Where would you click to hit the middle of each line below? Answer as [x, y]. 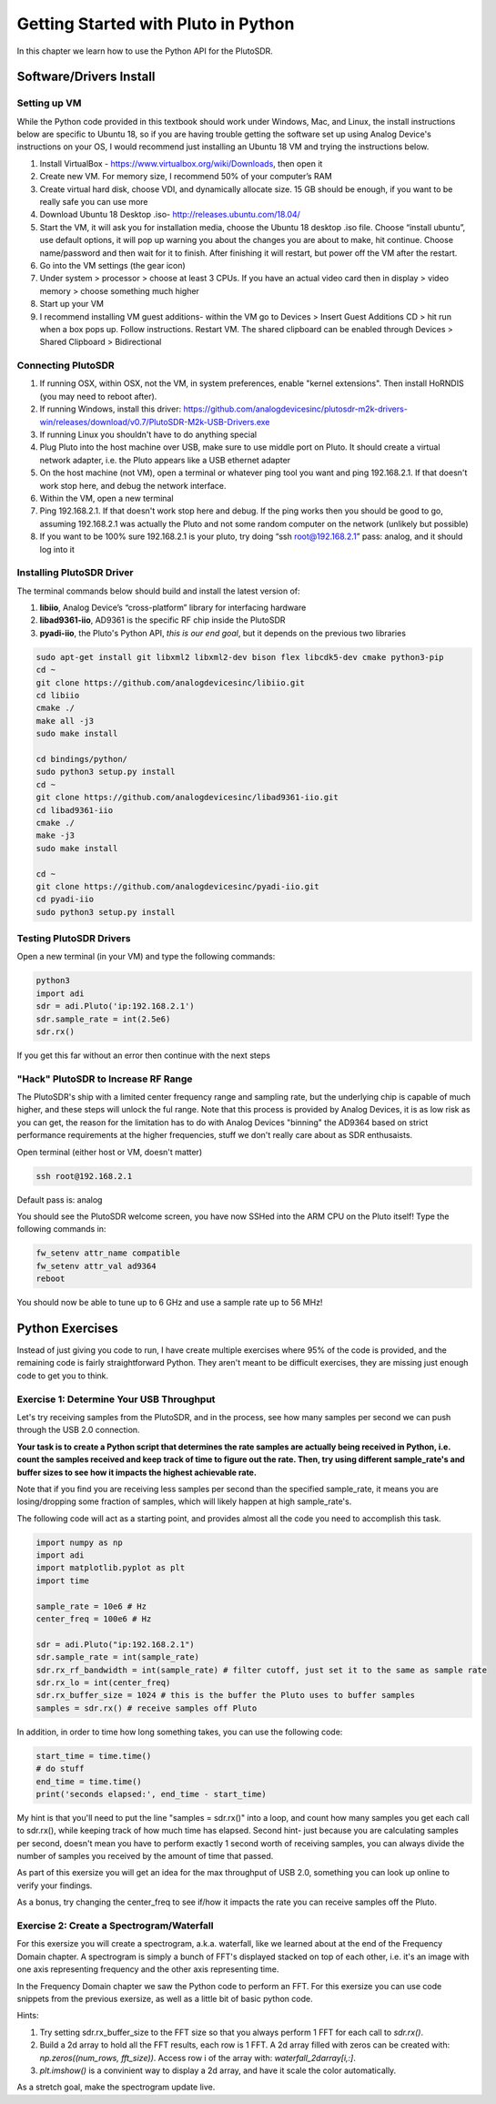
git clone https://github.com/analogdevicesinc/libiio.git [170, 682]
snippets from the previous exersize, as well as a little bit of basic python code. [165, 1998]
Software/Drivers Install [86, 77]
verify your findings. [55, 1885]
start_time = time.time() [94, 1756]
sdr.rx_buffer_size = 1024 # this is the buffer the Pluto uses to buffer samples [226, 1695]
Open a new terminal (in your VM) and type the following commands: [146, 957]
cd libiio [58, 696]
